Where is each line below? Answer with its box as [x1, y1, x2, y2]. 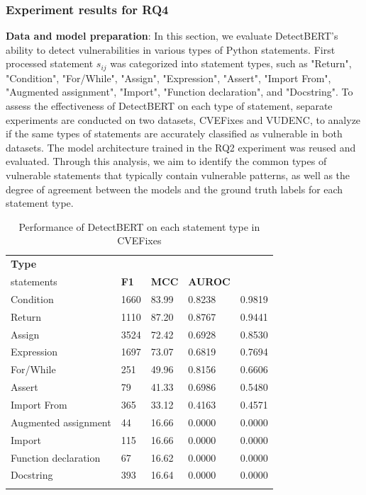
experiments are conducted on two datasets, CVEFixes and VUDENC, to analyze [6, 112, 361, 127]
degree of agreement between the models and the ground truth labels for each [6, 181, 343, 196]
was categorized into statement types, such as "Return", [110, 56, 352, 71]
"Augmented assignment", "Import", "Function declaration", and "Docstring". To [6, 84, 353, 99]
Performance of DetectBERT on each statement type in [18, 219, 260, 234]
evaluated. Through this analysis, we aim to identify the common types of [6, 154, 327, 169]
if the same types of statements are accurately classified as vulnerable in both [6, 126, 343, 141]
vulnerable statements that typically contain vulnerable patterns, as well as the [6, 168, 350, 183]
